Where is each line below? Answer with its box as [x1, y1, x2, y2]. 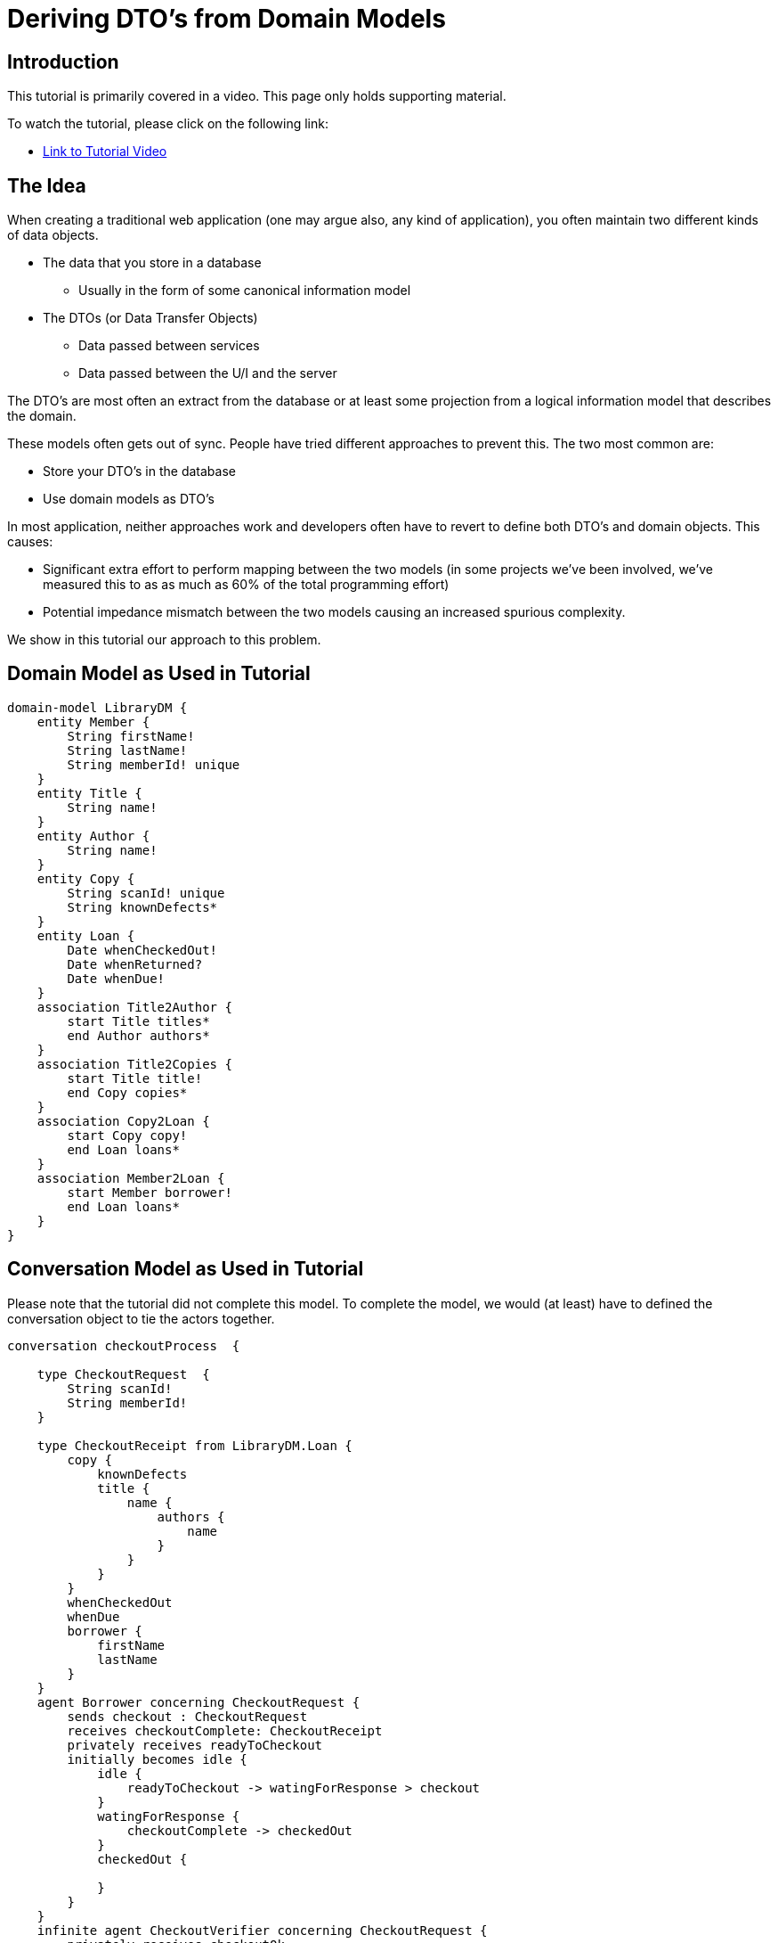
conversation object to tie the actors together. [7, 1310, 275, 1326]
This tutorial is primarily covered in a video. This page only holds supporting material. [7, 88, 507, 104]
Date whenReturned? [67, 956, 203, 971]
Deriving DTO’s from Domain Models [7, 4, 446, 34]
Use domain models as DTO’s [43, 491, 215, 507]
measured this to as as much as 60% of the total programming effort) [43, 577, 450, 593]
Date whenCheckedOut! [67, 942, 218, 957]
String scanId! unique [67, 885, 225, 900]
